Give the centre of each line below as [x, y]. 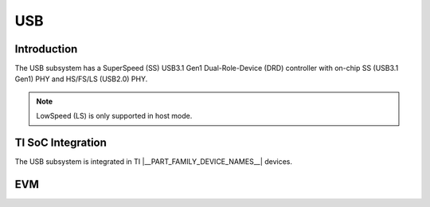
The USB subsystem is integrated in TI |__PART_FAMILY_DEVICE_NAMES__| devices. [154, 162]
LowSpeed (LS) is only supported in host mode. [114, 116]
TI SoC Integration [61, 143]
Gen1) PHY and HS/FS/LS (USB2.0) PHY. [81, 79]
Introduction [46, 49]
